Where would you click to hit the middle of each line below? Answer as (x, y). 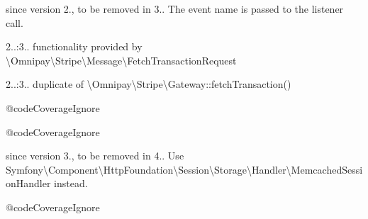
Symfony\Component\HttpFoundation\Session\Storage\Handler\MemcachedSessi (184, 169)
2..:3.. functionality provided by (74, 46)
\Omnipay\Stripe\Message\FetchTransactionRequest (121, 60)
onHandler (28, 183)
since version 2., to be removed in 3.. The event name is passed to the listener (175, 9)
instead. (71, 183)
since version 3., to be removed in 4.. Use (95, 156)
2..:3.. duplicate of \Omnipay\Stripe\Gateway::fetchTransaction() (149, 84)
